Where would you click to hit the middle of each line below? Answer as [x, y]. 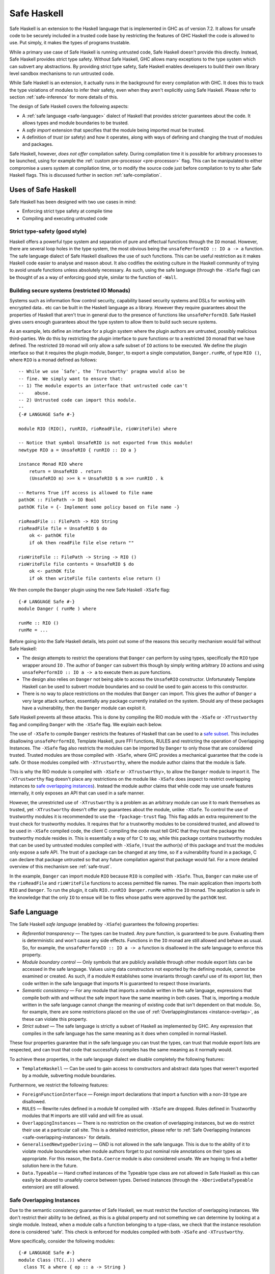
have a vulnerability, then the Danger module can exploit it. [84, 708]
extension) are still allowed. [51, 1187]
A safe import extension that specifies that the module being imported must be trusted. [114, 130]
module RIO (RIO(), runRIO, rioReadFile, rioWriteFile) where [98, 429]
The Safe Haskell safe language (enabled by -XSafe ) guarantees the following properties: [104, 924]
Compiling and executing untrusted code [65, 218]
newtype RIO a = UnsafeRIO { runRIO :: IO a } [78, 450]
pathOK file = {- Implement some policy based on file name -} [99, 507]
